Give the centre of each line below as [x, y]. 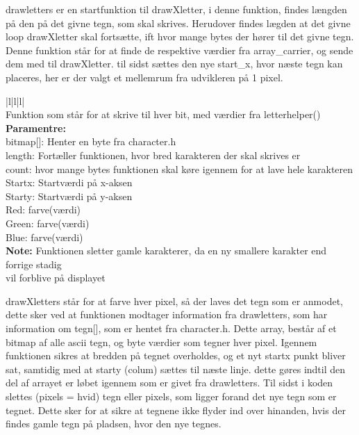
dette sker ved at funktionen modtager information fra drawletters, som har [167, 314]
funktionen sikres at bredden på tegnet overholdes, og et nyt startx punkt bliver [176, 355]
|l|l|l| [15, 100]
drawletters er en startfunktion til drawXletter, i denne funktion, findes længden [176, 9]
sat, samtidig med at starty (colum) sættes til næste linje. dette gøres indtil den [176, 369]
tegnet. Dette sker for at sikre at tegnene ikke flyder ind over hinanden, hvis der [176, 410]
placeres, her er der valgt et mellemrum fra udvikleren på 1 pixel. [144, 77]
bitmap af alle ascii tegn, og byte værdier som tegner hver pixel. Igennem [161, 342]
